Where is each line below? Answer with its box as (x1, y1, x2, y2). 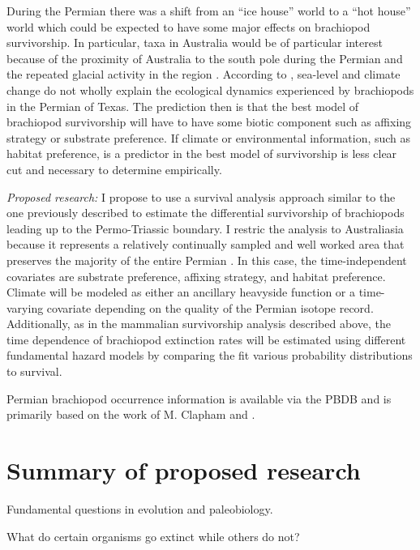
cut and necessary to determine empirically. (6, 160, 222, 177)
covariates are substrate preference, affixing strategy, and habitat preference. (6, 267, 386, 284)
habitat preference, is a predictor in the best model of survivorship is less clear (6, 145, 397, 162)
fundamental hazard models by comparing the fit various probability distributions (6, 347, 413, 364)
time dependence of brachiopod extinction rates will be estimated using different (6, 330, 406, 347)
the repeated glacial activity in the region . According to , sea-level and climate (6, 66, 401, 83)
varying (6, 299, 44, 316)
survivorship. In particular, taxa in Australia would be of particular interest (6, 34, 383, 51)
